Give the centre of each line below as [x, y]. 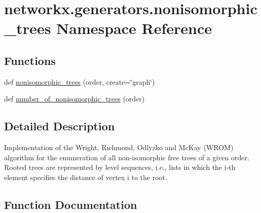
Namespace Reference [134, 28]
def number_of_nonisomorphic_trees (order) [74, 99]
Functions [30, 60]
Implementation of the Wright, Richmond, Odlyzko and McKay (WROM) [119, 147]
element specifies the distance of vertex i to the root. [86, 177]
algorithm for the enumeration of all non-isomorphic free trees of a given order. [127, 157]
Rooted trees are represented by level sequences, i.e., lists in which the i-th [120, 167]
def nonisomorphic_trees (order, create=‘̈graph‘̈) [80, 81]
